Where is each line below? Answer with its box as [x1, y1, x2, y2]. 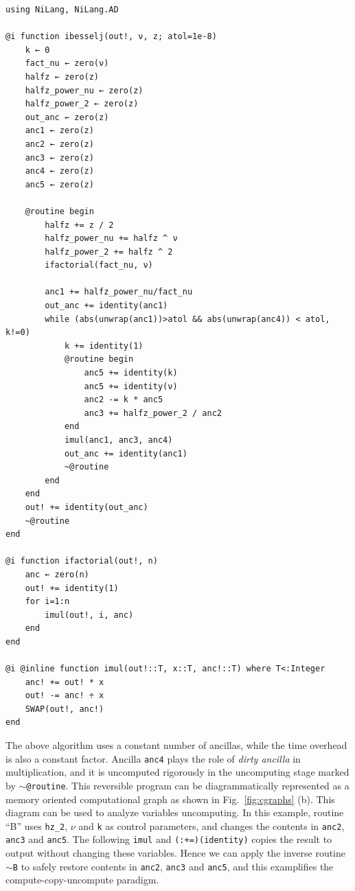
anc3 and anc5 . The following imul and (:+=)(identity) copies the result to [5, 832, 332, 846]
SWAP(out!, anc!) [25, 704, 104, 714]
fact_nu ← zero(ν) [25, 58, 109, 69]
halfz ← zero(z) [25, 71, 100, 82]
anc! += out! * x [25, 677, 104, 687]
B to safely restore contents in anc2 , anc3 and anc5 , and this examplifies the [12, 859, 334, 873]
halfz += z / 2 [45, 220, 114, 230]
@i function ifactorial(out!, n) [5, 556, 158, 566]
